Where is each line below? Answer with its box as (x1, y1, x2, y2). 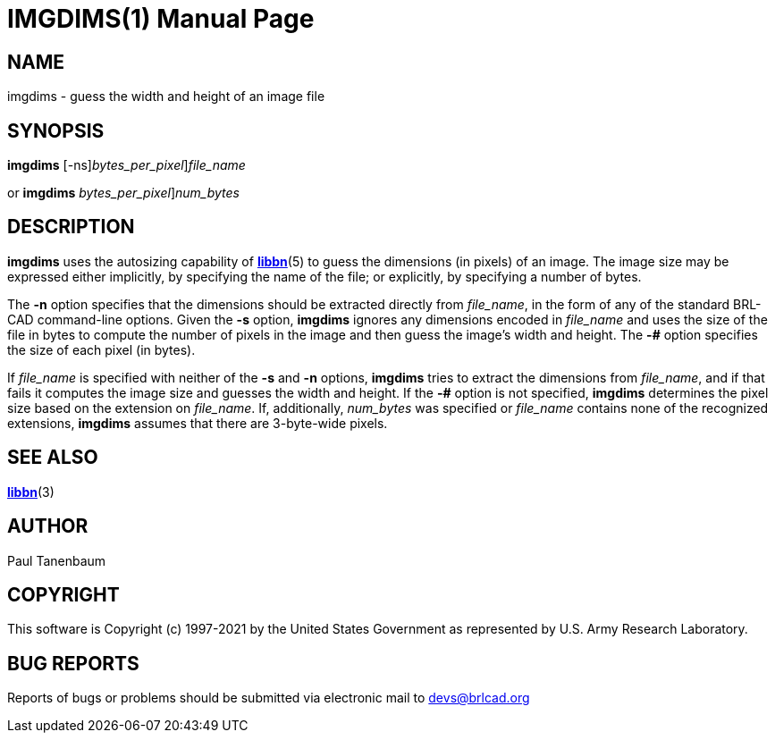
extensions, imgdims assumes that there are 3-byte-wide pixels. (7, 415, 388, 431)
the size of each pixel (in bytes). (7, 341, 196, 357)
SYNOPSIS (7, 119, 105, 142)
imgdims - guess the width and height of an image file (7, 88, 325, 105)
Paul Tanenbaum (7, 552, 106, 568)
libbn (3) (7, 484, 55, 500)
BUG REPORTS (7, 652, 139, 675)
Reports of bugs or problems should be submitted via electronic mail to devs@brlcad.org (7, 690, 530, 706)
